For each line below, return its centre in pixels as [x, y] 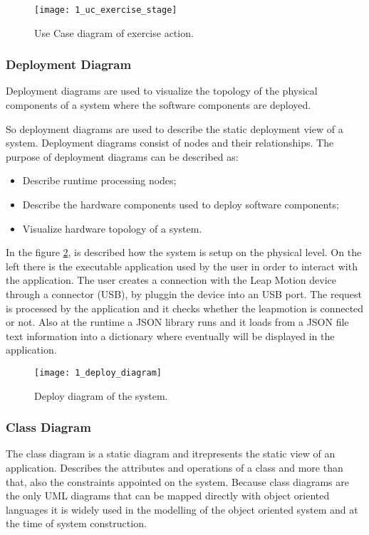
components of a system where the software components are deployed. [158, 105]
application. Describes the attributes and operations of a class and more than [175, 468]
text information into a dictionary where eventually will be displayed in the [170, 335]
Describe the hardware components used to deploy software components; [181, 205]
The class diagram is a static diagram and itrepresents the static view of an [171, 454]
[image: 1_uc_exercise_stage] [106, 10]
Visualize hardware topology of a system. [112, 228]
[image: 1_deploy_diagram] [98, 372]
